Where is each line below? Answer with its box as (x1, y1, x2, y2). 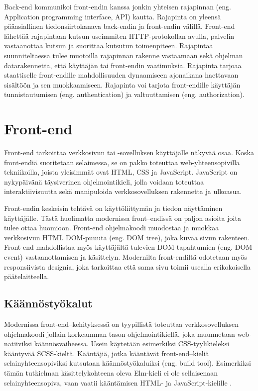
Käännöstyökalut (4, 295, 93, 311)
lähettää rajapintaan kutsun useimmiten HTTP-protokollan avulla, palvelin (4, 30, 235, 41)
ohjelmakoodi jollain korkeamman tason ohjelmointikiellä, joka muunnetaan (4, 328, 235, 339)
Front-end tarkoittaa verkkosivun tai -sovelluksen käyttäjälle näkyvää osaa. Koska (4, 147, 254, 158)
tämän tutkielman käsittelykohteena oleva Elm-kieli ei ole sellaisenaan (4, 367, 218, 378)
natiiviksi (4, 338, 32, 349)
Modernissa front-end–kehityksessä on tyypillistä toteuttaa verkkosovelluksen (4, 318, 239, 329)
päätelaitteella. (4, 271, 49, 282)
